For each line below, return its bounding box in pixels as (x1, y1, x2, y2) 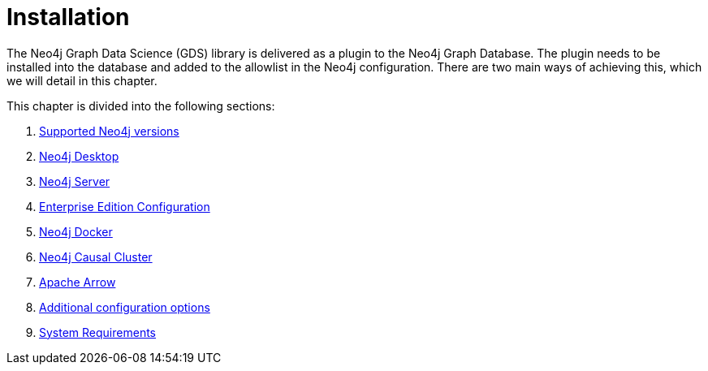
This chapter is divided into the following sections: (6, 98, 275, 113)
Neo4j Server (39, 174, 110, 188)
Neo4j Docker (39, 224, 113, 239)
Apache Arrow (39, 274, 116, 289)
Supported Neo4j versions (39, 123, 179, 138)
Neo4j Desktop (39, 149, 119, 163)
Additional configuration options (39, 300, 210, 314)
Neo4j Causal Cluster (39, 249, 153, 264)
